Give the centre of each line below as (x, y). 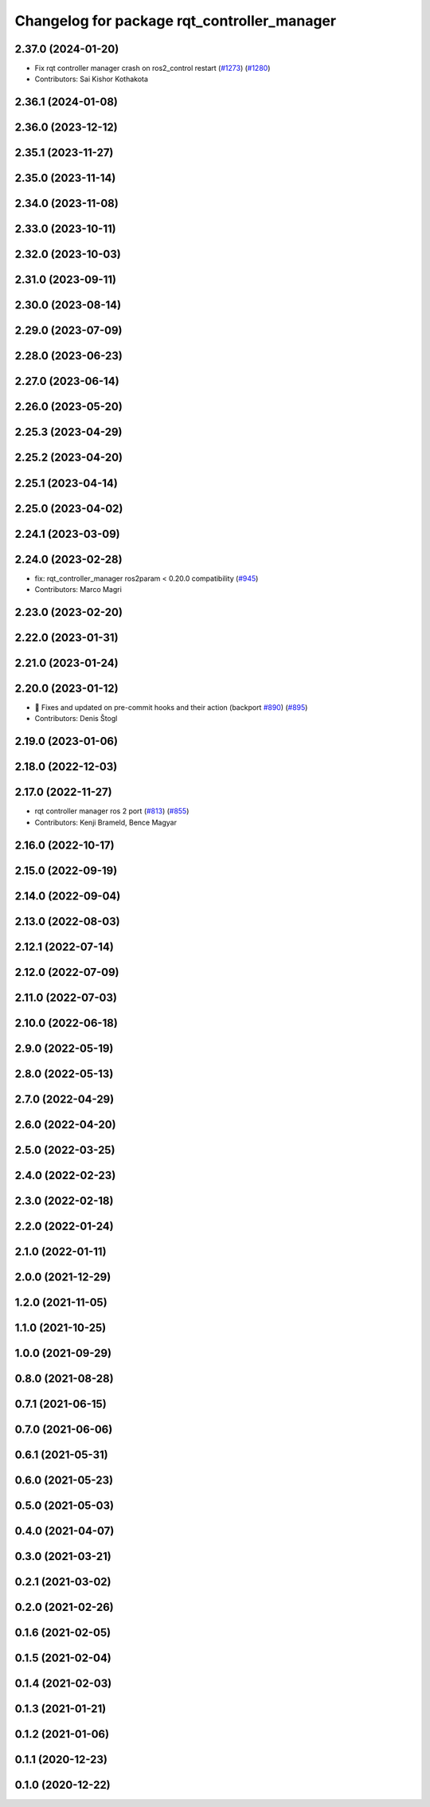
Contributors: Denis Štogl (76, 719)
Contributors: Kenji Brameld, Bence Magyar (106, 822)
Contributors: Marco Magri (78, 590)
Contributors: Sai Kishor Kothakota (92, 79)
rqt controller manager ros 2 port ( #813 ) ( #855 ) (112, 811)
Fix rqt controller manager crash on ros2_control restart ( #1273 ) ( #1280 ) (152, 69)
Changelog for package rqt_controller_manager (176, 21)
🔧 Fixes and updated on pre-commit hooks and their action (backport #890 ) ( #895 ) (171, 707)
